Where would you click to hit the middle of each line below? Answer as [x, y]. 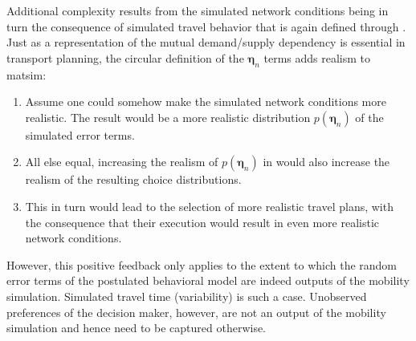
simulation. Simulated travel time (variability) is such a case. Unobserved [187, 296]
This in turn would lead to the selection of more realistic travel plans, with [209, 206]
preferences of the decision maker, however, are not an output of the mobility [196, 312]
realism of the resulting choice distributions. [133, 179]
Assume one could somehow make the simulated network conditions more [206, 101]
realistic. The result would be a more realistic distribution [168, 117]
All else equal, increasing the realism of [122, 162]
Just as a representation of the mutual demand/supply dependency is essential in [206, 42]
